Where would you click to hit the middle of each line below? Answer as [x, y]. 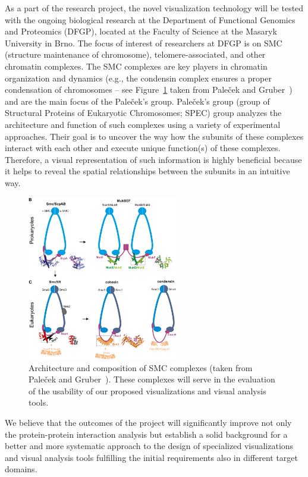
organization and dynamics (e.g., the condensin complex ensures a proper [138, 78]
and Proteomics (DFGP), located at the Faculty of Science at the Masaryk [141, 31]
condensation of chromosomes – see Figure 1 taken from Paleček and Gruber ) [149, 90]
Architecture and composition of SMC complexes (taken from [141, 367]
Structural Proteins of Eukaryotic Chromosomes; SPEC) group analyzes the [143, 113]
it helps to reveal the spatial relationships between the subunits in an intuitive [147, 171]
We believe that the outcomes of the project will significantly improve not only [148, 422]
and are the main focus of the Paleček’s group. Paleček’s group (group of [137, 101]
